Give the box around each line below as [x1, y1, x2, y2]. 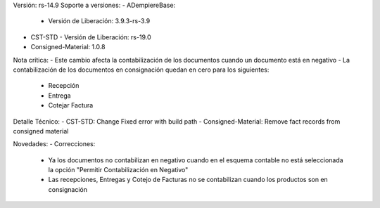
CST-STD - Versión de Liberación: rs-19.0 [30, 32, 151, 41]
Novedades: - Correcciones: [13, 140, 96, 148]
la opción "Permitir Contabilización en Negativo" [48, 166, 189, 174]
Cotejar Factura [48, 101, 94, 110]
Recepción [48, 82, 80, 90]
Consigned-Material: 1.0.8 [30, 43, 106, 51]
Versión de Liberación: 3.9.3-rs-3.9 [48, 17, 151, 25]
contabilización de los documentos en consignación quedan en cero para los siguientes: [13, 65, 270, 74]
